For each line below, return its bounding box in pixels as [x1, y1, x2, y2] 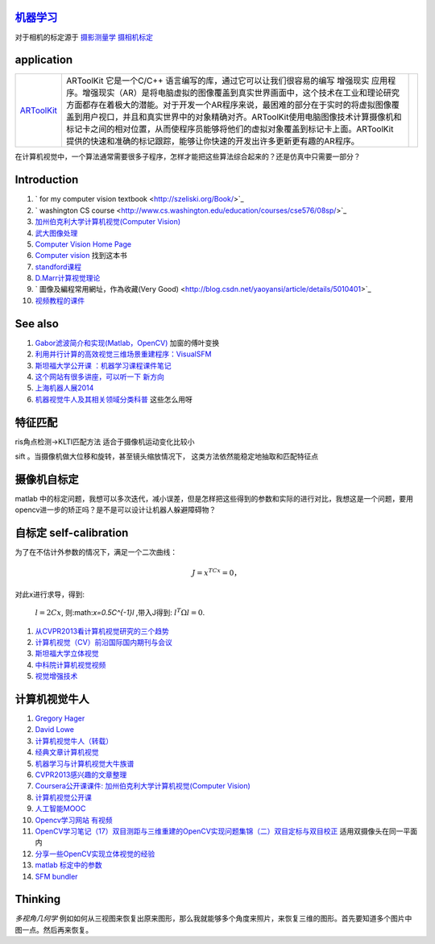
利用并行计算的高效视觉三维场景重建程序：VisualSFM [35, 349, 212, 359]
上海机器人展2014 [35, 383, 94, 393]
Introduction [14, 173, 79, 187]
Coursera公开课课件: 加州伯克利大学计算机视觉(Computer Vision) [35, 781, 251, 791]
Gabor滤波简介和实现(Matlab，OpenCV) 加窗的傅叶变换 [35, 338, 220, 347]
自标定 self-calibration [14, 526, 129, 540]
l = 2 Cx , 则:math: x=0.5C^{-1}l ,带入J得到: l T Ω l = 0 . [35, 607, 205, 618]
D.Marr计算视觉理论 [35, 273, 101, 283]
